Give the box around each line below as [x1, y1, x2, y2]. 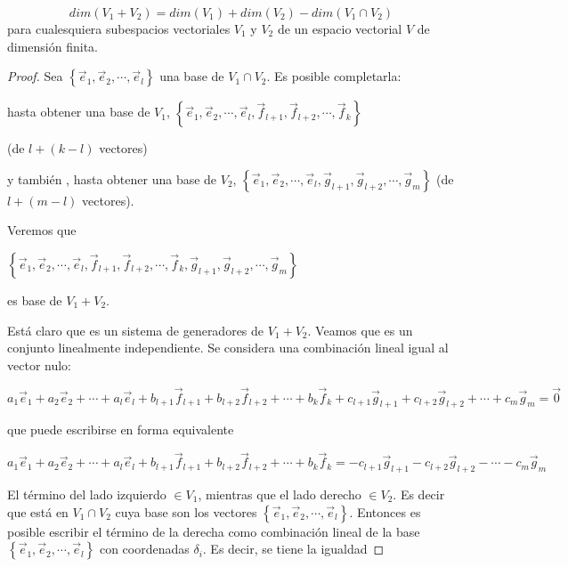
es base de [7, 290, 62, 309]
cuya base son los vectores [115, 502, 257, 521]
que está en [7, 502, 69, 521]
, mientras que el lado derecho [198, 484, 361, 503]
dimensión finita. [7, 36, 98, 55]
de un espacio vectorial [277, 20, 402, 37]
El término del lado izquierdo [7, 484, 166, 503]
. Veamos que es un [307, 320, 413, 339]
